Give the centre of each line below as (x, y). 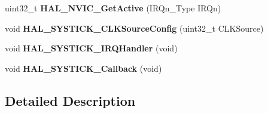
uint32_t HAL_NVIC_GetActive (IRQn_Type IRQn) (113, 8)
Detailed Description (70, 100)
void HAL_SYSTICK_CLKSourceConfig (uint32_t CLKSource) (134, 28)
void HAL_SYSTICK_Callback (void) (83, 68)
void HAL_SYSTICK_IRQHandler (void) (91, 48)
